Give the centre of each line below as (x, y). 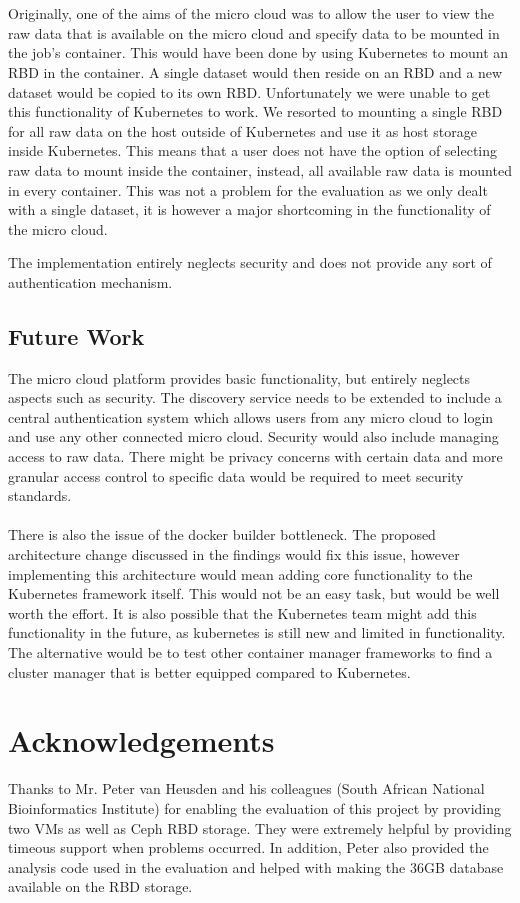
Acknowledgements (141, 740)
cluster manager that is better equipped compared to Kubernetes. (209, 671)
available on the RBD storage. (100, 886)
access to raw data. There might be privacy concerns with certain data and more (255, 456)
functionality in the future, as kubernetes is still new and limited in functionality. (257, 632)
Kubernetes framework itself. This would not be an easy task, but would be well (254, 593)
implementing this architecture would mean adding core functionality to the (240, 573)
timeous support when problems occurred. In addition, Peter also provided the (248, 847)
